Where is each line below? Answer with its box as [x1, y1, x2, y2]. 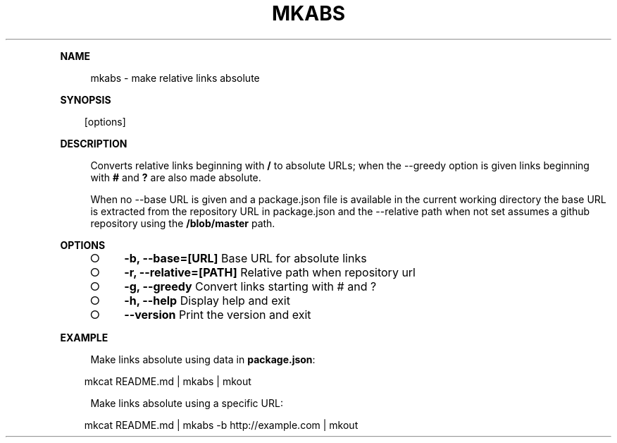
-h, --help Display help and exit [124, 293, 290, 308]
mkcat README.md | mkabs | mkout [84, 375, 251, 387]
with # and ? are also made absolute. [90, 171, 261, 183]
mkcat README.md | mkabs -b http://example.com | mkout [84, 418, 359, 431]
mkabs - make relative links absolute [90, 71, 260, 84]
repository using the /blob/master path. [90, 217, 275, 229]
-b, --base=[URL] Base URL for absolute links [124, 250, 367, 265]
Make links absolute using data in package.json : [90, 353, 316, 365]
